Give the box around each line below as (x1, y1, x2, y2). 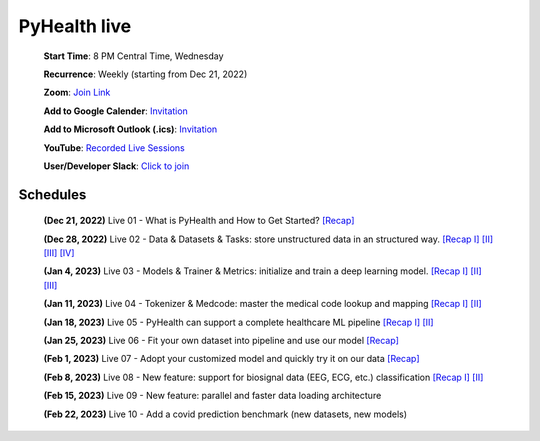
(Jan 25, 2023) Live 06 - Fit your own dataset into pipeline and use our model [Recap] (43, 335, 400, 347)
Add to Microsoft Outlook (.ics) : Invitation (43, 123, 218, 135)
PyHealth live (18, 15, 132, 37)
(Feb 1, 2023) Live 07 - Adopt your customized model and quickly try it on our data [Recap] (43, 353, 420, 365)
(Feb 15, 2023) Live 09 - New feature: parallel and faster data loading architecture (43, 390, 382, 402)
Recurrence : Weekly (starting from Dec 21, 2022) (43, 68, 248, 80)
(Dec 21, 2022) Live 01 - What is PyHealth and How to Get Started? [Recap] (43, 215, 355, 227)
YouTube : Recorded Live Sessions (43, 141, 185, 154)
